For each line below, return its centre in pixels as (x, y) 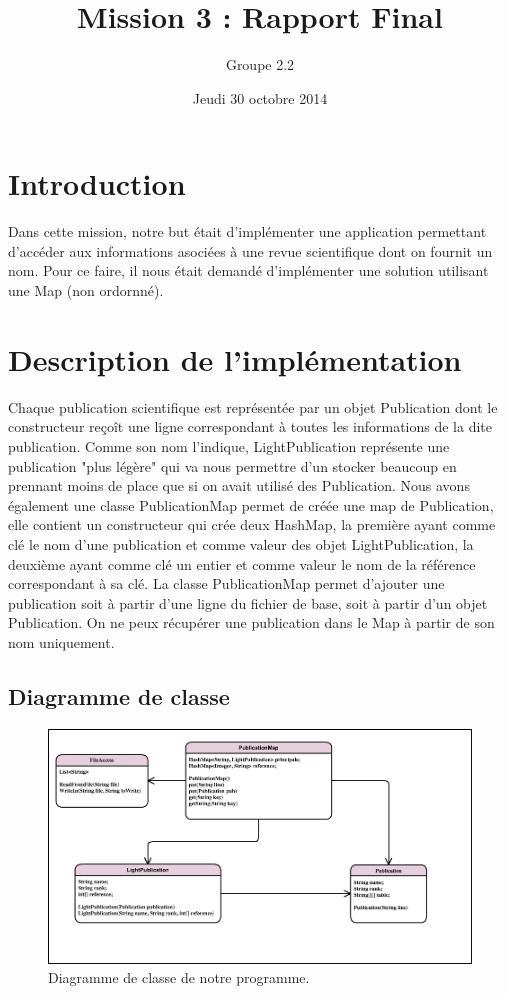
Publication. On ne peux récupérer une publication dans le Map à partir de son (251, 622)
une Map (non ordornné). (86, 290)
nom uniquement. (61, 641)
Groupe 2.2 (260, 64)
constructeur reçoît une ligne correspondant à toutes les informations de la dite (250, 426)
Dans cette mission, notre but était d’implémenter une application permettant (247, 231)
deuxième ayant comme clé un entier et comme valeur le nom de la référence (242, 563)
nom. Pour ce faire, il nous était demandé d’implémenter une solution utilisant (248, 270)
